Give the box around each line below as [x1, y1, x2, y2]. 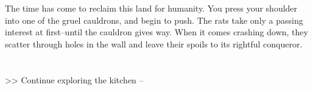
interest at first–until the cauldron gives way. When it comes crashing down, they [5, 26, 308, 38]
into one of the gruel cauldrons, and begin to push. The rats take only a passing [5, 13, 303, 26]
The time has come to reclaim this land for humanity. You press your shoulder [5, 2, 298, 14]
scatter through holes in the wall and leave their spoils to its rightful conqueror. [5, 37, 303, 50]
